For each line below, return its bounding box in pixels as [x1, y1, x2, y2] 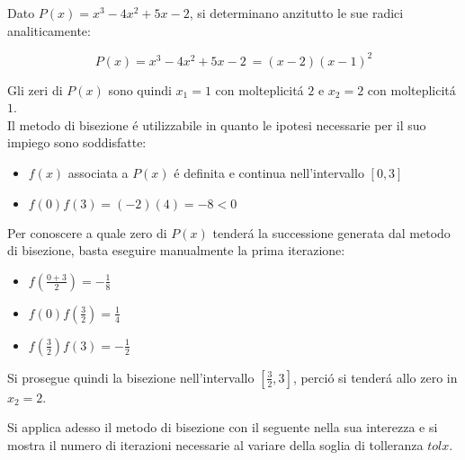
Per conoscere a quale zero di [7, 223, 167, 242]
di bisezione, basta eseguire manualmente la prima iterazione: [7, 241, 345, 260]
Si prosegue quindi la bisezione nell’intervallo [7, 367, 255, 386]
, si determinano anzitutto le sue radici [189, 4, 404, 22]
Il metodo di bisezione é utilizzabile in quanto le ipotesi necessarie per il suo [7, 115, 426, 134]
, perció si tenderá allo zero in [292, 367, 458, 386]
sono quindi [108, 80, 172, 99]
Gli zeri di [7, 80, 63, 99]
